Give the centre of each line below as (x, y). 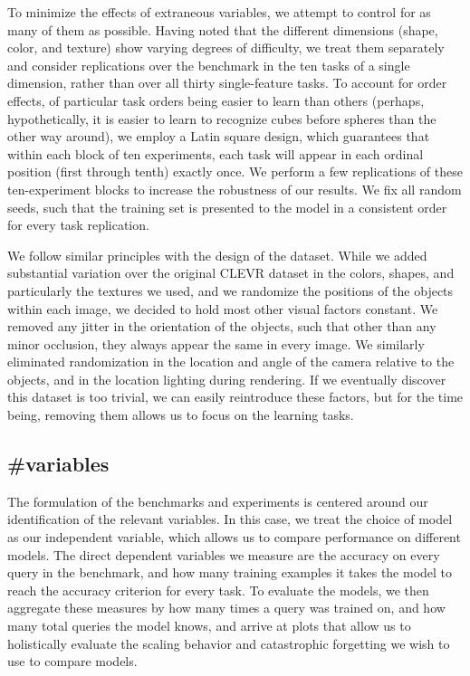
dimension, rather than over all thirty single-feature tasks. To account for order (227, 83)
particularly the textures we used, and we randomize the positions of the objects (230, 290)
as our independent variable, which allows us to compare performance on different (234, 537)
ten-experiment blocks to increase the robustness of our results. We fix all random (235, 189)
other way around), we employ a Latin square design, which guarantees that (219, 136)
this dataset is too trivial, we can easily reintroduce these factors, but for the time (235, 397)
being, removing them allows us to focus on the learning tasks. (181, 415)
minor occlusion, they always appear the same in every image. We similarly (216, 343)
